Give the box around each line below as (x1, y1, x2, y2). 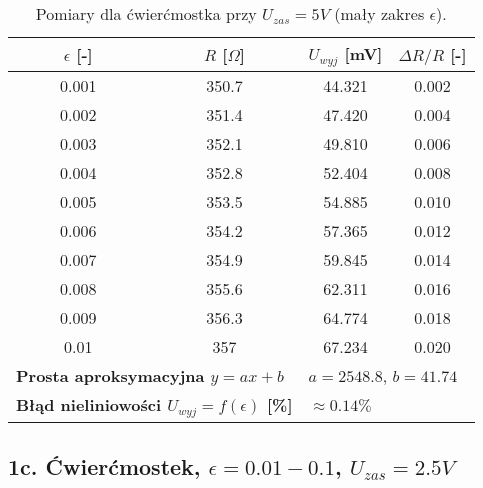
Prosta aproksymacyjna (16, 363, 205, 387)
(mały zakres (334, 2, 425, 25)
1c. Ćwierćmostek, (8, 451, 201, 482)
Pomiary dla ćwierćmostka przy (35, 2, 257, 25)
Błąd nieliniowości (16, 392, 162, 416)
